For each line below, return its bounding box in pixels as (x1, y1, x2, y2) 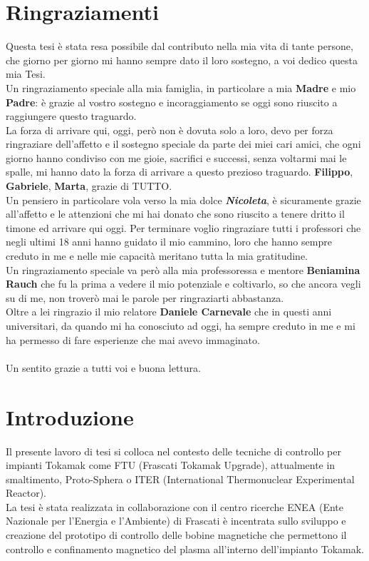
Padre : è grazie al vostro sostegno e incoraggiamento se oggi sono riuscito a (6, 94, 338, 109)
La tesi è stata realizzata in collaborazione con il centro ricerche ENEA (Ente (6, 499, 343, 514)
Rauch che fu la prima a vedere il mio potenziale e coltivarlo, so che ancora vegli (6, 276, 361, 291)
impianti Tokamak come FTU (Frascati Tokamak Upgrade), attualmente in (6, 458, 336, 472)
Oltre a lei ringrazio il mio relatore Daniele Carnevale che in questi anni (6, 304, 332, 319)
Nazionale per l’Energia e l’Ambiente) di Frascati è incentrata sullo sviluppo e (6, 513, 346, 528)
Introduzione (6, 402, 134, 431)
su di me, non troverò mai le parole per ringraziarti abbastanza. (6, 290, 284, 305)
